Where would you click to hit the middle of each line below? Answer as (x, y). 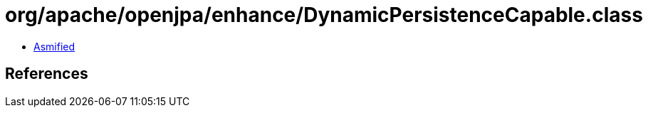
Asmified (54, 46)
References (47, 74)
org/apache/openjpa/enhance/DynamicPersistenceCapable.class (324, 15)
